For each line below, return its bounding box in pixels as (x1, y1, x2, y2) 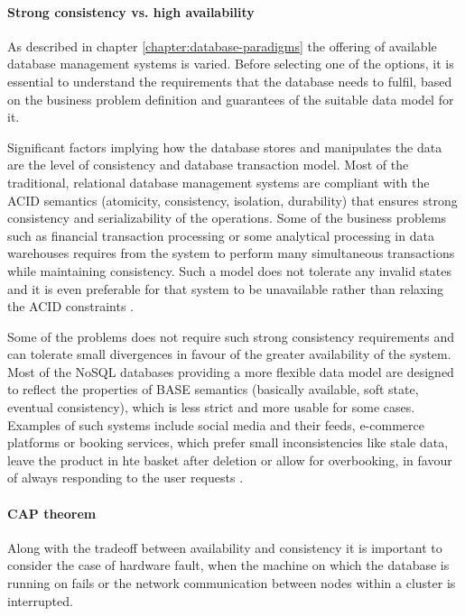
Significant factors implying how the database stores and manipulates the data (7, 137, 442, 156)
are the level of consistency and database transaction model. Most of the (7, 155, 409, 174)
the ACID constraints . (7, 297, 134, 316)
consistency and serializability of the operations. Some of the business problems (7, 208, 447, 227)
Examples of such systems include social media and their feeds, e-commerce (7, 415, 424, 434)
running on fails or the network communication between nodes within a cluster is (7, 574, 456, 593)
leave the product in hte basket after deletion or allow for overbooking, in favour (7, 450, 452, 469)
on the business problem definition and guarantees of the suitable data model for (7, 89, 454, 108)
